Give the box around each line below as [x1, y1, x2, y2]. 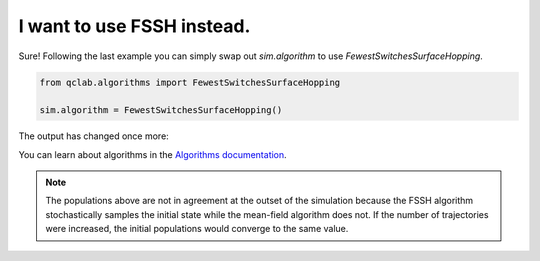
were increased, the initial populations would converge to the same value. [45, 223, 349, 235]
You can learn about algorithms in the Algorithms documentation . [18, 148, 287, 160]
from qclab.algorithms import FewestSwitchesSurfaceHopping [39, 76, 341, 88]
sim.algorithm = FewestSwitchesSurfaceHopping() [39, 105, 283, 116]
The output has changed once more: [18, 130, 169, 142]
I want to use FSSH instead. [18, 15, 251, 37]
